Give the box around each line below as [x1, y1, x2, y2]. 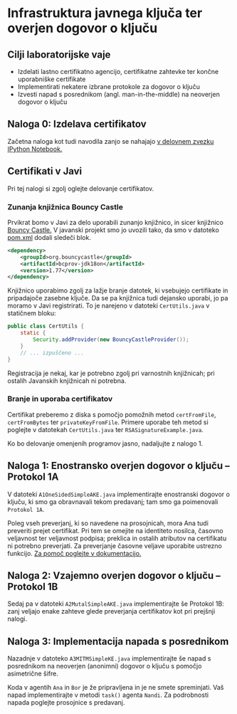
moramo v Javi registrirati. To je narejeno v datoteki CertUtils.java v [7, 301, 210, 310]
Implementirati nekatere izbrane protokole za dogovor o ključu [17, 83, 201, 90]
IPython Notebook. [7, 145, 63, 153]
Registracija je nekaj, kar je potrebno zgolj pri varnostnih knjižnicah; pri [7, 369, 215, 377]
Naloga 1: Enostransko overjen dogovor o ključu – [7, 460, 230, 472]
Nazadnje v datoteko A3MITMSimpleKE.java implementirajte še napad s [7, 654, 211, 663]
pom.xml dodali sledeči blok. [7, 233, 91, 241]
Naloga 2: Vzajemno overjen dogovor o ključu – [7, 569, 221, 582]
